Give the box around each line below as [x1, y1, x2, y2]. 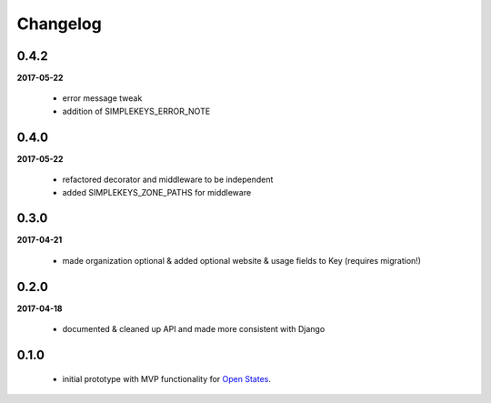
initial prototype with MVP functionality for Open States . [62, 373, 272, 384]
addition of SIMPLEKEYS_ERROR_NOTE [62, 106, 211, 116]
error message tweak [62, 93, 143, 104]
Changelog [16, 14, 102, 34]
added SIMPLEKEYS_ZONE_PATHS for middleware [62, 186, 252, 197]
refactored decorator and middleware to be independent [62, 174, 274, 186]
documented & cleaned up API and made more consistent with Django [62, 324, 326, 335]
